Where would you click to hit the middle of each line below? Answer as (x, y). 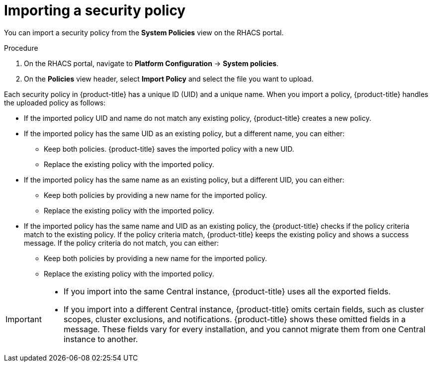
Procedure (21, 48)
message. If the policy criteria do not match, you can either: (122, 243)
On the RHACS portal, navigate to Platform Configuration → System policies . (151, 63)
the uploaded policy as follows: (55, 102)
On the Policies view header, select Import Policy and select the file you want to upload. (169, 79)
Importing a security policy (95, 10)
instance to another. (101, 339)
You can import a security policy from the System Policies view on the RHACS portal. (144, 32)
